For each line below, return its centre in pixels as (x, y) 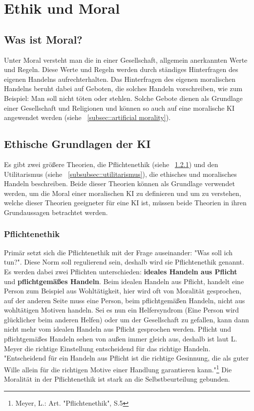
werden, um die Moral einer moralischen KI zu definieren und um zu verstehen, (123, 193)
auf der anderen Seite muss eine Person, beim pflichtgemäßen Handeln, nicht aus (125, 300)
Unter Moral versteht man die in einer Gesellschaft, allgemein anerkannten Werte (126, 60)
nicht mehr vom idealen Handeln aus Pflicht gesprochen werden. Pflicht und (118, 329)
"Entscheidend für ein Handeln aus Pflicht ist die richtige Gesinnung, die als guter (127, 358)
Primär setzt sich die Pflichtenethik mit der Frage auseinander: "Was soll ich (118, 252)
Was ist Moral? (43, 39)
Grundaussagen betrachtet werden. (56, 212)
